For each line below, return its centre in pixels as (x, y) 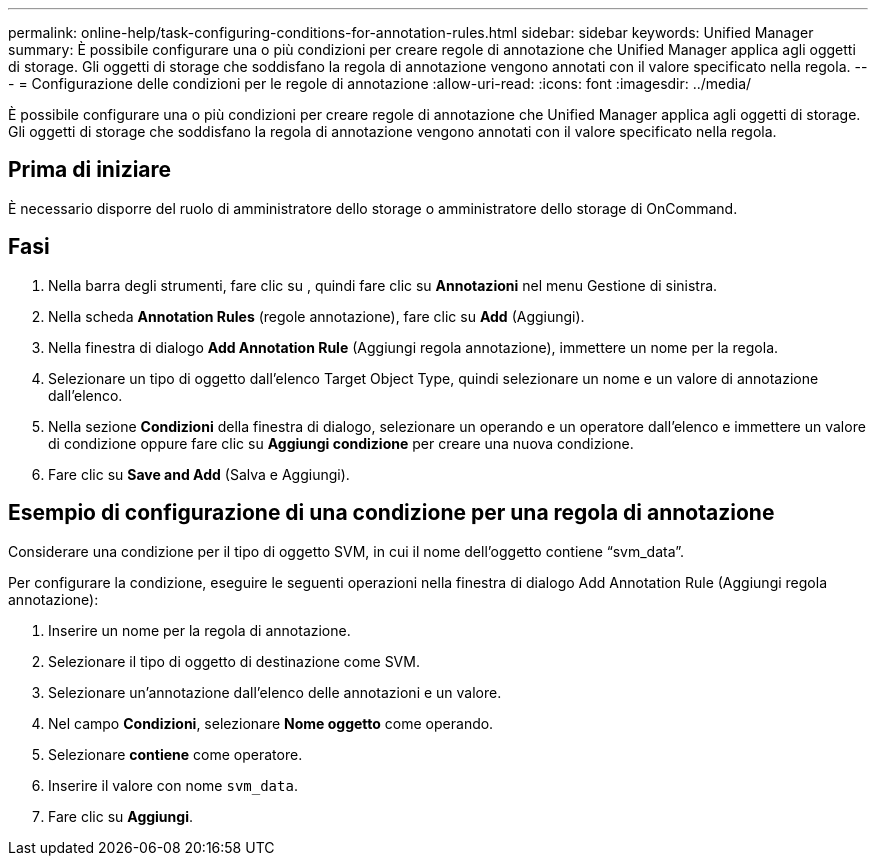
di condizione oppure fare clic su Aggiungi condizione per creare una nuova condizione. (341, 443)
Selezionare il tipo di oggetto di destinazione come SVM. (234, 661)
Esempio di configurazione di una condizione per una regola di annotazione (391, 513)
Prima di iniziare (90, 170)
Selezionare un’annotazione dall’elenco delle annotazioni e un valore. (275, 692)
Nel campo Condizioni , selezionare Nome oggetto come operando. (271, 723)
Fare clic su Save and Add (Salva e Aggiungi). (199, 474)
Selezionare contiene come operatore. (175, 754)
